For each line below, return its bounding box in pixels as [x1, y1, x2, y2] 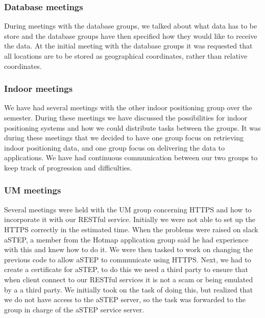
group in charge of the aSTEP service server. [4, 304, 144, 314]
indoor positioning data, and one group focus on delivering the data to [4, 142, 225, 153]
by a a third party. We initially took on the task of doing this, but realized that [4, 284, 253, 295]
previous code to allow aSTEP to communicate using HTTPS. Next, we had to [4, 254, 251, 264]
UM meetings [4, 184, 61, 197]
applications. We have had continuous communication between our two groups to [4, 152, 258, 163]
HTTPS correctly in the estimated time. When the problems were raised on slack [4, 224, 258, 234]
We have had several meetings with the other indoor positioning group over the [4, 102, 252, 113]
